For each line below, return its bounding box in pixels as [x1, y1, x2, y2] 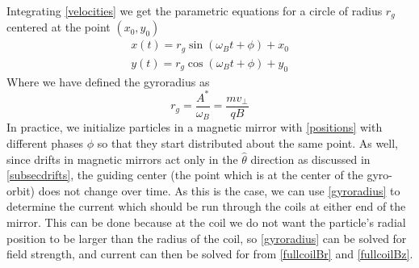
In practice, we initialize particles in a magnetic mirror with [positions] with [6, 119, 383, 136]
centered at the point [6, 19, 111, 36]
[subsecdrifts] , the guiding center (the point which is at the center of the [6, 166, 363, 183]
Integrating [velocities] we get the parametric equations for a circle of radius [6, 2, 383, 19]
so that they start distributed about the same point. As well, [97, 134, 399, 151]
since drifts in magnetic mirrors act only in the [6, 150, 238, 167]
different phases [6, 134, 84, 151]
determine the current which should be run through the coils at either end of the [6, 198, 406, 215]
